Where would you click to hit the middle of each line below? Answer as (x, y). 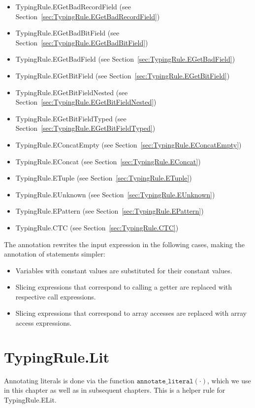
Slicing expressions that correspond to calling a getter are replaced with (124, 287)
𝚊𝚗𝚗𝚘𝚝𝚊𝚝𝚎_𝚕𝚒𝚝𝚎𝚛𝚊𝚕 (165, 381)
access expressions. (44, 323)
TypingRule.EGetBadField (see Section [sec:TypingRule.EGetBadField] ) (125, 59)
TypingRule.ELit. (30, 399)
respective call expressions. (56, 296)
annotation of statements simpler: (55, 254)
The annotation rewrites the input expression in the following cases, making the (124, 244)
